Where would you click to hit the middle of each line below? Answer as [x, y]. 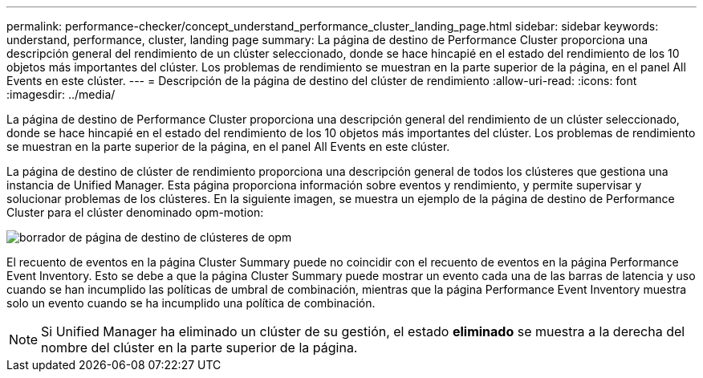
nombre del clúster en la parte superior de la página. [199, 348]
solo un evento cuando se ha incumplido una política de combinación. [191, 303]
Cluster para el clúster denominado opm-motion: [135, 212]
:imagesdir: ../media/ [61, 94]
